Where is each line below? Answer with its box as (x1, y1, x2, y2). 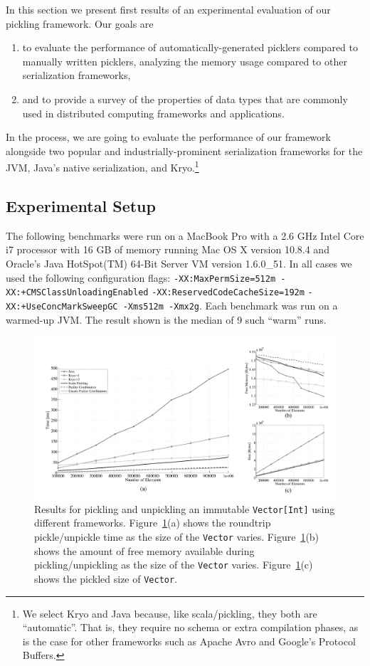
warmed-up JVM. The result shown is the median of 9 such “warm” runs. (6, 312, 327, 327)
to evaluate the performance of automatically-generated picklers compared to (22, 40, 358, 55)
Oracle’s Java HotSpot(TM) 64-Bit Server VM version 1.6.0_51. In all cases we (6, 255, 352, 270)
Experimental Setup (6, 194, 156, 216)
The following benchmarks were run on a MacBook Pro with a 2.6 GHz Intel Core (6, 228, 364, 243)
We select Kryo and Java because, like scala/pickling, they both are (22, 606, 317, 620)
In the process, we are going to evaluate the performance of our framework (6, 129, 331, 144)
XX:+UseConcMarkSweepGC (6, 301, 118, 312)
